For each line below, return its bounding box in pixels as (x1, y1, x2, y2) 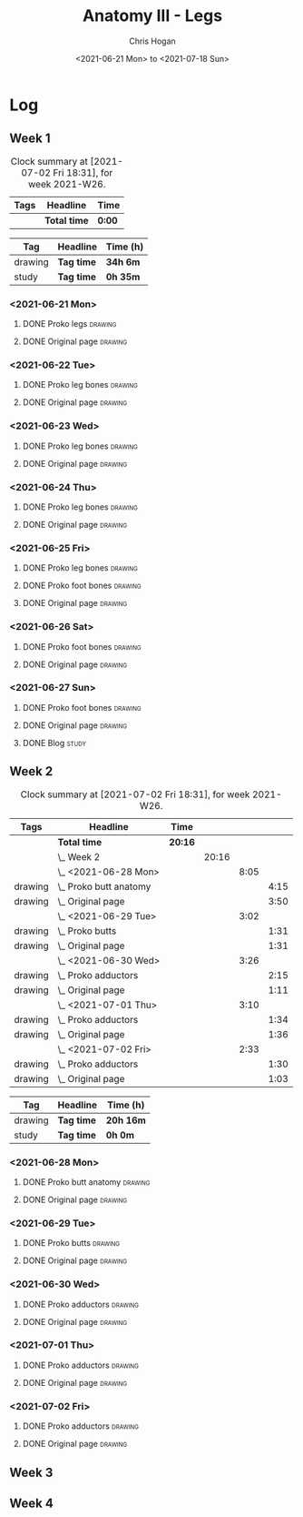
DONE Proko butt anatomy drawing (22, 1176, 151, 1188)
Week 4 (9, 1495, 54, 1511)
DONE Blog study (22, 737, 86, 748)
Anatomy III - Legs (82, 5, 223, 26)
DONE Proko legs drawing (22, 319, 117, 329)
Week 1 (9, 131, 51, 147)
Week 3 (9, 1464, 54, 1480)
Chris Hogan (128, 35, 177, 46)
